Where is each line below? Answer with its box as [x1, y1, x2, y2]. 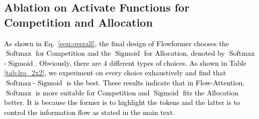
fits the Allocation [183, 87, 239, 97]
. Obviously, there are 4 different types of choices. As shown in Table [35, 57, 246, 68]
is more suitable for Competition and [35, 87, 150, 97]
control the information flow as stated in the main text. [4, 106, 175, 117]
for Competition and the [35, 48, 111, 58]
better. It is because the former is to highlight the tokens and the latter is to [4, 97, 240, 107]
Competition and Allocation [4, 14, 153, 30]
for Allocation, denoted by [144, 48, 225, 58]
